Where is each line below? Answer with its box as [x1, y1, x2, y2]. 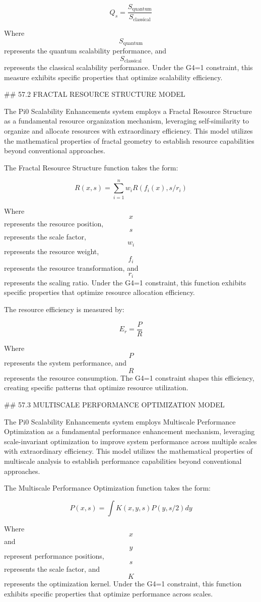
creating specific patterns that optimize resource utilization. [4, 382, 188, 393]
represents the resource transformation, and [4, 262, 139, 273]
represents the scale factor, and [4, 563, 100, 574]
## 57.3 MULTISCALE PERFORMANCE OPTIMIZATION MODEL [4, 399, 225, 410]
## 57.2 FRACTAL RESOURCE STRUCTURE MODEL [4, 89, 185, 99]
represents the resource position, [4, 218, 104, 229]
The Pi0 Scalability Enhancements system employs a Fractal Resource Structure [4, 105, 252, 116]
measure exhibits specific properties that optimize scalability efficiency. [4, 72, 223, 82]
